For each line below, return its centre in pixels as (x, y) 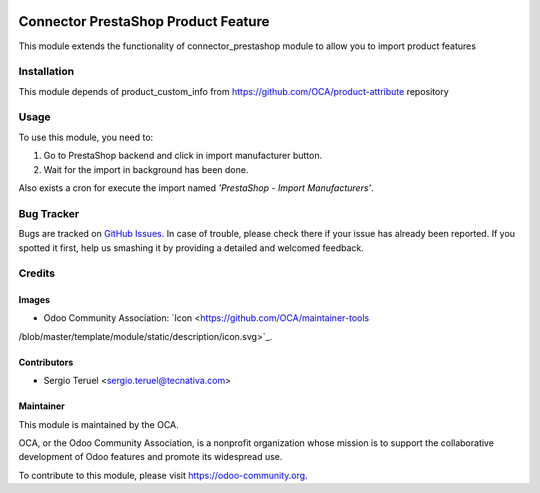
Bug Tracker (49, 213)
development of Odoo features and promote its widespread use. (150, 457)
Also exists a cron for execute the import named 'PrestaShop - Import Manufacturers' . (196, 187)
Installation (46, 72)
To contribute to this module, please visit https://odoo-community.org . (163, 475)
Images (34, 300)
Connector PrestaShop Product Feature (144, 21)
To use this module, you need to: (86, 137)
